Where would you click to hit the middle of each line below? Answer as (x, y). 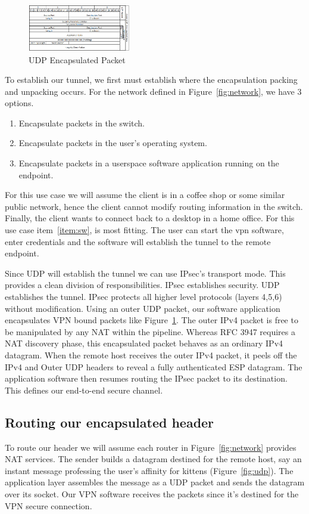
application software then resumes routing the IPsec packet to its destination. (146, 378)
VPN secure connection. (49, 505)
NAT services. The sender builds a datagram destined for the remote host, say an (153, 459)
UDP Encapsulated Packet (77, 59)
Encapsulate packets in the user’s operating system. (113, 143)
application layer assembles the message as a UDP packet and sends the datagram (155, 482)
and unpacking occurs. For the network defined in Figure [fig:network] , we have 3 (153, 91)
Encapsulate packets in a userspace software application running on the (149, 163)
